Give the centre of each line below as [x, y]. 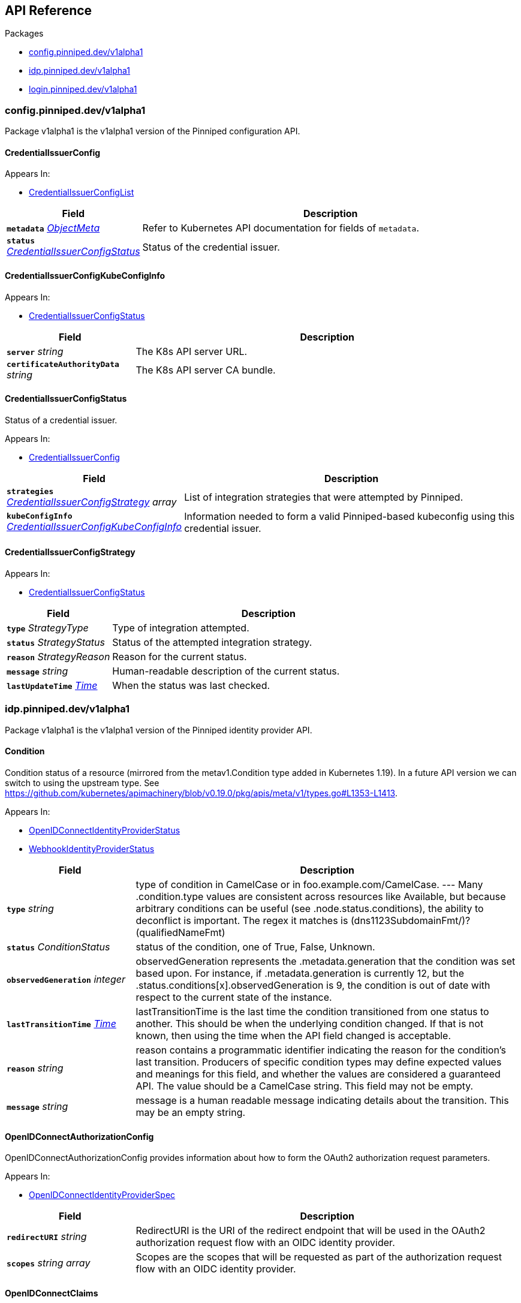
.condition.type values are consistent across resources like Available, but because [321, 897]
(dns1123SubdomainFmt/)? [410, 921]
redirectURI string [47, 1237]
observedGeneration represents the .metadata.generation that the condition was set [326, 962]
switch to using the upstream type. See [82, 783]
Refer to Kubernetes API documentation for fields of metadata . [281, 228]
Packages [24, 34]
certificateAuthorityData [63, 364]
